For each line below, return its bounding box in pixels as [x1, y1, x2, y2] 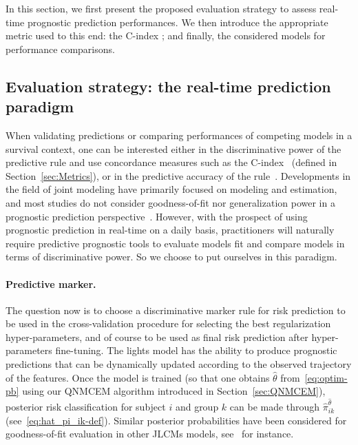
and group [175, 400, 219, 414]
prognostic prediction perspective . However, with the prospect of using [6, 209, 308, 223]
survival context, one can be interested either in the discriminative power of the [6, 141, 341, 156]
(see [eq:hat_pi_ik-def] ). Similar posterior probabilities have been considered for [6, 413, 347, 427]
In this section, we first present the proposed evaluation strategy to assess [6, 1, 317, 15]
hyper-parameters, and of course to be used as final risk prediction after [6, 329, 308, 344]
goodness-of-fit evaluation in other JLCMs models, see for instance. [6, 426, 294, 441]
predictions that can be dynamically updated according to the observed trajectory [6, 357, 352, 371]
